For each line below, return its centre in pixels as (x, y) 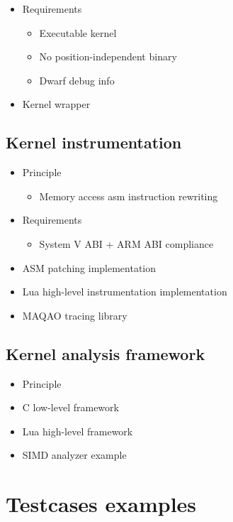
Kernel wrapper (56, 104)
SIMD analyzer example (74, 455)
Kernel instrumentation (94, 142)
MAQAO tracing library (75, 315)
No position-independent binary (108, 56)
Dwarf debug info (77, 80)
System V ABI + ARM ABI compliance (126, 243)
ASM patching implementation (89, 267)
